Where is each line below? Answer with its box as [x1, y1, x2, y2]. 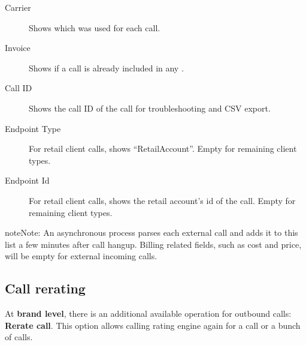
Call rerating [5, 279, 86, 298]
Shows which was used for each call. [29, 21, 160, 34]
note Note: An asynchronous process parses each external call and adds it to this [5, 226, 298, 239]
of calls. [5, 331, 33, 343]
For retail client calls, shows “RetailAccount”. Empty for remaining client [29, 142, 297, 155]
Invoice [5, 41, 31, 54]
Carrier [5, 1, 31, 13]
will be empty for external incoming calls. [5, 250, 157, 262]
